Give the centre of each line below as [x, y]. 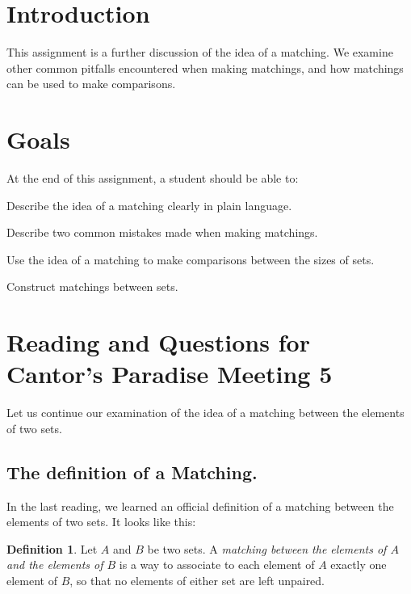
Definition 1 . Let [52, 548]
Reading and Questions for [158, 342]
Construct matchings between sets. [92, 286]
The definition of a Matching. [132, 472]
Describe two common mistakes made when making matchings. [162, 232]
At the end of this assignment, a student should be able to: [153, 178]
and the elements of [55, 565]
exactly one [359, 565]
